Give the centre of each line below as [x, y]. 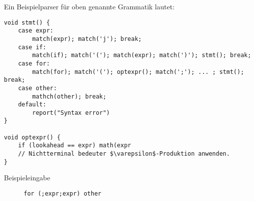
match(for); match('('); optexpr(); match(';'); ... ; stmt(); [138, 72]
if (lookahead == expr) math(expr [74, 146]
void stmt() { [27, 22]
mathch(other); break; [69, 96]
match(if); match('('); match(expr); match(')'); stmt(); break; [142, 55]
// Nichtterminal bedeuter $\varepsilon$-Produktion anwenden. [124, 154]
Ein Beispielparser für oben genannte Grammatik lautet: [89, 6]
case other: [37, 88]
